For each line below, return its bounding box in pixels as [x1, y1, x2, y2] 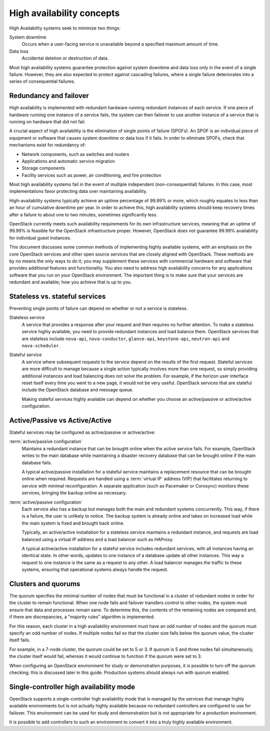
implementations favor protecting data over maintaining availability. [9, 188, 147, 194]
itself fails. [9, 637, 30, 643]
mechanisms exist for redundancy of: [9, 142, 86, 148]
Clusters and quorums [9, 579, 80, 588]
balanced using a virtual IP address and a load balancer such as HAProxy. [21, 536, 174, 542]
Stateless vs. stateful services [9, 292, 106, 301]
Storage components [21, 165, 65, 171]
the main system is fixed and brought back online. [21, 520, 124, 526]
